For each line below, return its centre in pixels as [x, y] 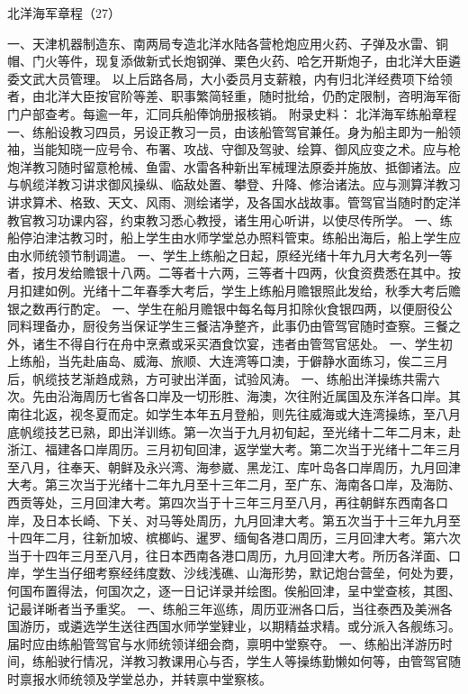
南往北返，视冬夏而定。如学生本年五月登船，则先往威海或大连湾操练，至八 [228, 414]
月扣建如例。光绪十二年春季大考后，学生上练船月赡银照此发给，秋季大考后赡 [234, 290]
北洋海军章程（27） [64, 13]
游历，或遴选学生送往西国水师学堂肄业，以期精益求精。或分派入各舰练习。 [240, 626]
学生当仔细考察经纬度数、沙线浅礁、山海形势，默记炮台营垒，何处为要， [246, 573]
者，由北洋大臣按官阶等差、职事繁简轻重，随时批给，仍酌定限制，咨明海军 [228, 96]
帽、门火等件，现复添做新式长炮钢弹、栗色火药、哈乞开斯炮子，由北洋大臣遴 [234, 61]
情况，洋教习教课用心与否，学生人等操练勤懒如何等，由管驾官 [265, 661]
